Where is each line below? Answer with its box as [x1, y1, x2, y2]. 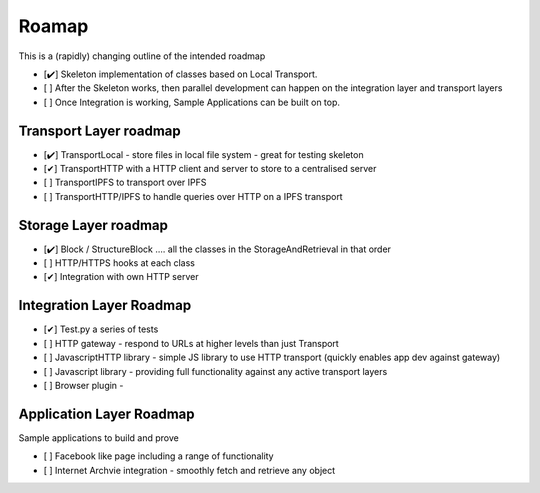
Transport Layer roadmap [18, 122, 182, 139]
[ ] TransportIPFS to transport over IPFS [43, 176, 207, 189]
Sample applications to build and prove [18, 431, 179, 444]
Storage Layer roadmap [18, 216, 169, 234]
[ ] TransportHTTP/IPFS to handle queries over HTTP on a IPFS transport [43, 190, 344, 202]
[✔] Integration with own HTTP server [43, 271, 199, 283]
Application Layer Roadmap [18, 405, 195, 422]
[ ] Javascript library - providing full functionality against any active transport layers [43, 365, 388, 377]
